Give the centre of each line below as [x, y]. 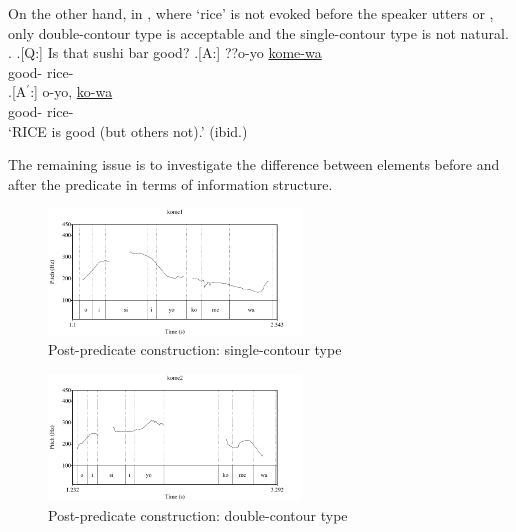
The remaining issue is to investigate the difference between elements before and [254, 164]
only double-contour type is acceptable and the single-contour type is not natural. [258, 32]
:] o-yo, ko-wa [71, 91]
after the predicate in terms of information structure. [170, 183]
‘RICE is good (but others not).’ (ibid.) [128, 130]
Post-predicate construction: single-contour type [195, 349]
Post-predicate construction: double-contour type [198, 514]
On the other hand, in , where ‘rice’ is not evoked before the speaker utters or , [251, 13]
